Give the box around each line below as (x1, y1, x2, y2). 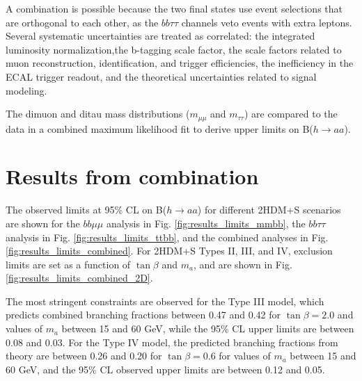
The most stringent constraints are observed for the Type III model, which (6, 293, 324, 308)
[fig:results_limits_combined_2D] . (6, 270, 153, 285)
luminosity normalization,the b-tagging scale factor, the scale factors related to (6, 42, 342, 56)
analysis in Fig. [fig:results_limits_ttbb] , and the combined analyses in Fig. (6, 229, 329, 244)
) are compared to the (244, 106, 338, 121)
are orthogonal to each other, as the (6, 15, 159, 29)
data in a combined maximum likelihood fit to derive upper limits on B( (6, 121, 313, 136)
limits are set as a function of (6, 257, 131, 271)
